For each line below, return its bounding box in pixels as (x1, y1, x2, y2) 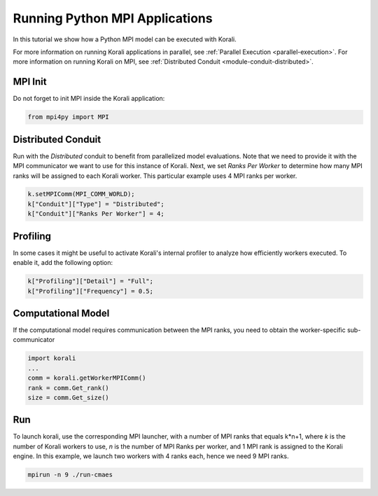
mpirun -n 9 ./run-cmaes (27, 471, 113, 479)
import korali (27, 354, 76, 362)
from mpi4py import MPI (27, 113, 110, 121)
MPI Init (13, 76, 47, 88)
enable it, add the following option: (13, 259, 113, 267)
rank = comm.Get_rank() (27, 384, 110, 392)
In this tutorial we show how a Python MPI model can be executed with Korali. (13, 35, 237, 43)
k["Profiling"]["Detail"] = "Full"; (27, 277, 154, 285)
